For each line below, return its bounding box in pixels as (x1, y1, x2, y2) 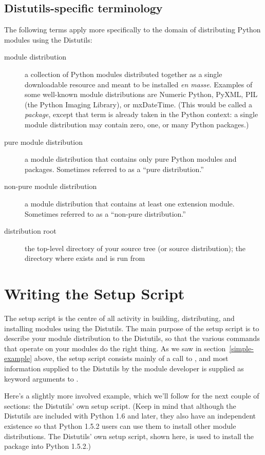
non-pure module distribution (4, 181, 97, 192)
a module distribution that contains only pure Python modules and (25, 154, 237, 164)
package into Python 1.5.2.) (4, 441, 91, 451)
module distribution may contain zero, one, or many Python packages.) (25, 119, 249, 129)
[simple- (229, 343, 254, 353)
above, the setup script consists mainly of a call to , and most (34, 353, 229, 364)
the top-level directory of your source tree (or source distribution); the (25, 242, 245, 253)
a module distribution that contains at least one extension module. (25, 198, 235, 208)
